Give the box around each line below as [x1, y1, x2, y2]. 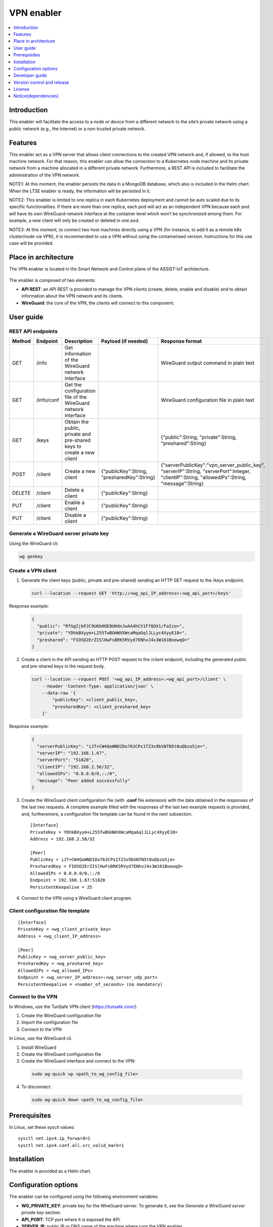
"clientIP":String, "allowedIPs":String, [161, 474, 246, 480]
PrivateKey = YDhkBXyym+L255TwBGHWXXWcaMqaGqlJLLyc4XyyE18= [30, 829, 178, 835]
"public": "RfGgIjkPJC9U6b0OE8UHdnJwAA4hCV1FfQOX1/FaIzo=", [37, 623, 185, 629]
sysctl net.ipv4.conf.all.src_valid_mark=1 [18, 1143, 124, 1148]
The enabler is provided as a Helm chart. [9, 1168, 92, 1174]
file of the [64, 393, 87, 400]
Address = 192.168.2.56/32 [30, 836, 95, 842]
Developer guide [13, 73, 47, 79]
